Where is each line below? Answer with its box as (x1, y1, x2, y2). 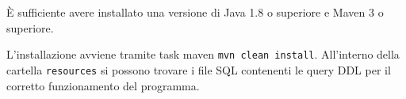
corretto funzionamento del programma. (6, 77, 200, 93)
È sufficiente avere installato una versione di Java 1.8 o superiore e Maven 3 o (6, 4, 384, 20)
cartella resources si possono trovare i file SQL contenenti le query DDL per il (6, 61, 391, 78)
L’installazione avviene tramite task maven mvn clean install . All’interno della (6, 46, 400, 63)
